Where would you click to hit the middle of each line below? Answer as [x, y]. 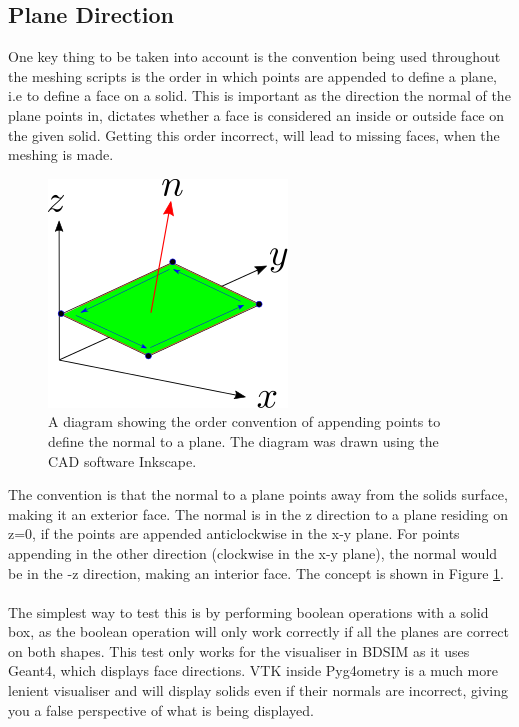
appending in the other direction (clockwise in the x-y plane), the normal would [253, 552]
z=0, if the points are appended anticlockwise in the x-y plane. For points [234, 533]
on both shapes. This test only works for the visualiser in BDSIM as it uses [239, 650]
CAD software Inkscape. [122, 460]
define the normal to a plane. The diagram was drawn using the [243, 440]
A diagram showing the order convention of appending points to [244, 421]
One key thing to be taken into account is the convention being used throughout [254, 56]
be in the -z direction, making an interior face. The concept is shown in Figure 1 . [256, 572]
